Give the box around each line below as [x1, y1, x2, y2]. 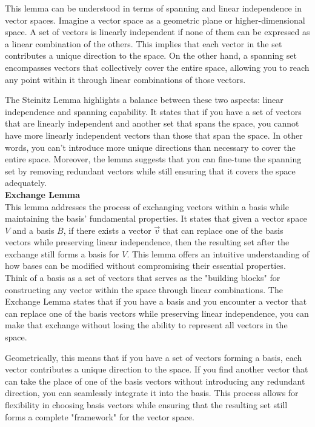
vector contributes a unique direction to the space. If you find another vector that [5, 363, 308, 376]
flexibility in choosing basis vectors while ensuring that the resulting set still [5, 399, 288, 411]
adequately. [5, 176, 47, 189]
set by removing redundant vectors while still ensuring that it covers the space [5, 164, 296, 177]
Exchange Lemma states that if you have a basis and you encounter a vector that [5, 295, 307, 308]
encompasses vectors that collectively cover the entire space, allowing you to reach [5, 61, 310, 73]
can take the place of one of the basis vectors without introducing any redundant [5, 374, 305, 387]
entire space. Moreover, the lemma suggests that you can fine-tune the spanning [5, 153, 302, 165]
